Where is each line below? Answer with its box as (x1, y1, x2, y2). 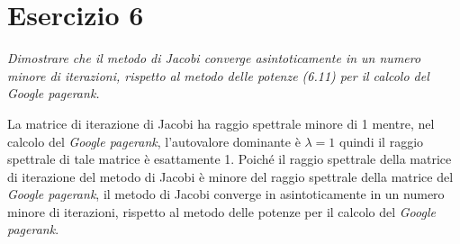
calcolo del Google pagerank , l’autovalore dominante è (7, 131, 301, 150)
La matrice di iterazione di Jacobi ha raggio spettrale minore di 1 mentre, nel (7, 113, 435, 132)
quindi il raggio (339, 131, 424, 150)
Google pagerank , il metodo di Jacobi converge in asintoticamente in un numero (7, 185, 445, 203)
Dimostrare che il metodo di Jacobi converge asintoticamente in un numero (7, 49, 421, 68)
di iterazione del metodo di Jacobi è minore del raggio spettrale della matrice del (7, 167, 454, 185)
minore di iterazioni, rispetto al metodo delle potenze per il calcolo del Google (7, 202, 436, 221)
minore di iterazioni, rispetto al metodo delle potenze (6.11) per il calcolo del (7, 66, 429, 85)
